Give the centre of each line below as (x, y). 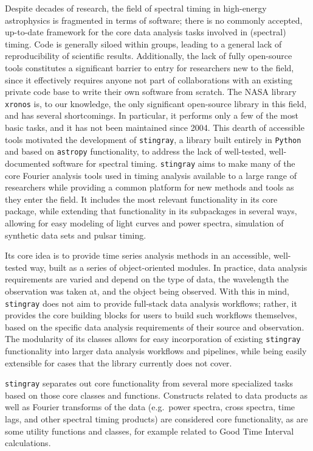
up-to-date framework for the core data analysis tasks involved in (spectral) (146, 32)
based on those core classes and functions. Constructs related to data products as (156, 395)
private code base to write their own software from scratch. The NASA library (151, 92)
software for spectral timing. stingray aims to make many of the (174, 163)
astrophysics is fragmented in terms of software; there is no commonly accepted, (154, 20)
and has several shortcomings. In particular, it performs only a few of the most (152, 115)
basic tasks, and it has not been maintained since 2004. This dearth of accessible (155, 127)
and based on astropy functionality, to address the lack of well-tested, (136, 151)
